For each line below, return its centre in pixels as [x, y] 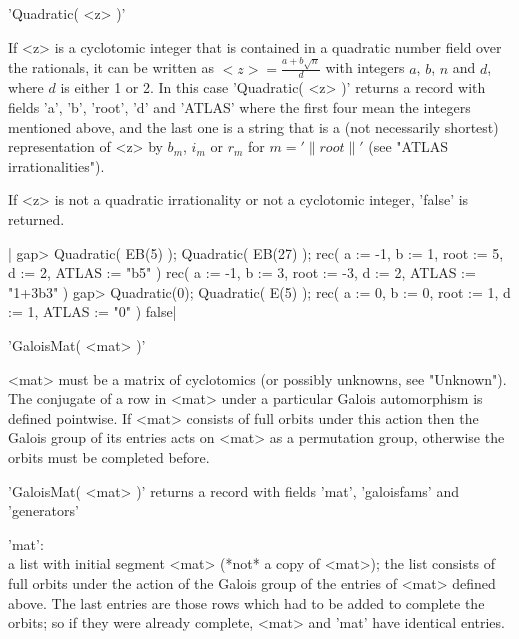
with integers [365, 67]
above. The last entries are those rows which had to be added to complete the [246, 602]
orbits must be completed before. [109, 456]
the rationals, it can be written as [111, 67]
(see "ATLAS [408, 146]
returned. [36, 219]
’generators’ [43, 510]
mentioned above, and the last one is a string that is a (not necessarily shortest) [253, 126]
